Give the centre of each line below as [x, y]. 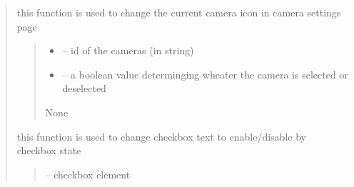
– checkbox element [88, 174]
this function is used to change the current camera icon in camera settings [179, 12]
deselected [84, 88]
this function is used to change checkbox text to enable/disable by [161, 136]
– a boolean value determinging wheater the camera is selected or [205, 74]
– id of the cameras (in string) [128, 50]
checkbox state [49, 150]
